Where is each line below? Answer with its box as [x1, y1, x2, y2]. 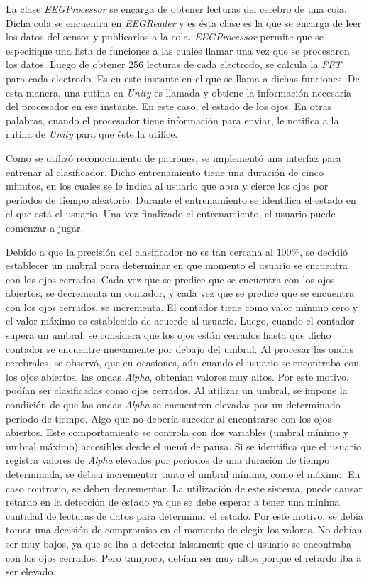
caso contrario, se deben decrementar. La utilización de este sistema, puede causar [6, 480, 363, 495]
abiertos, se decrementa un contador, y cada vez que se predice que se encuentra [6, 286, 355, 300]
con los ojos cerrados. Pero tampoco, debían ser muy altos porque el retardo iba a [6, 550, 362, 565]
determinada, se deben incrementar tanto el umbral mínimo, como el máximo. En [6, 467, 360, 481]
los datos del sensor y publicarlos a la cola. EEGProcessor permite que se [6, 29, 324, 44]
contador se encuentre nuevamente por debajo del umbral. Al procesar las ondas [6, 341, 354, 356]
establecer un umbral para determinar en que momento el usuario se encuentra [6, 258, 348, 273]
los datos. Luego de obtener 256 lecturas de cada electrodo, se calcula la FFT [6, 57, 342, 72]
